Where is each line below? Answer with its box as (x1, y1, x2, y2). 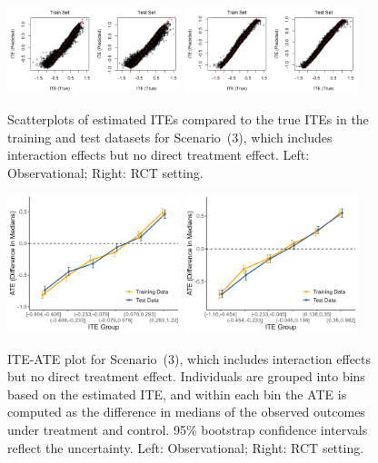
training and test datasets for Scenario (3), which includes (7, 127, 333, 146)
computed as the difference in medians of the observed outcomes (7, 402, 365, 421)
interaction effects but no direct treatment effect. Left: (7, 145, 310, 164)
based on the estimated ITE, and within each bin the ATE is (7, 384, 347, 403)
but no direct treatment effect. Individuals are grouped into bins (7, 367, 365, 386)
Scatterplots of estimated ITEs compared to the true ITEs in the (7, 109, 369, 128)
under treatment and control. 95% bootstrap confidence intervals (7, 419, 368, 438)
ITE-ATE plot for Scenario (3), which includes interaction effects (7, 349, 372, 368)
